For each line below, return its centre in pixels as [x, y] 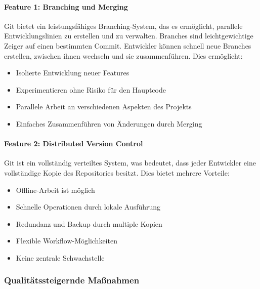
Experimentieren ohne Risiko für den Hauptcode [91, 89]
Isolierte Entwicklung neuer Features [73, 73]
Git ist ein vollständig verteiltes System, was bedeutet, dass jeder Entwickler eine [130, 163]
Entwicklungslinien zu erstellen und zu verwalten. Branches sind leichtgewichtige [129, 36]
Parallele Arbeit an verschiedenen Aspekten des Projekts [104, 107]
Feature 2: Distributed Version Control [74, 143]
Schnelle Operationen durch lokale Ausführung [88, 207]
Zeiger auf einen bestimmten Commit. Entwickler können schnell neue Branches [128, 45]
